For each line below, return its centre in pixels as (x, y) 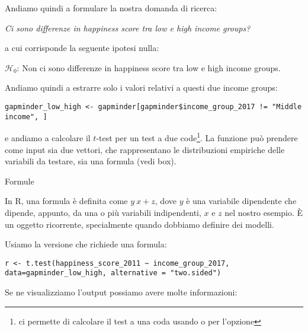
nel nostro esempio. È (264, 212)
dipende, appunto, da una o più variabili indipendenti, (103, 212)
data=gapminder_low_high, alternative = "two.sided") (113, 273)
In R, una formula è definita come (66, 201)
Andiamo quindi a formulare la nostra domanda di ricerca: (111, 8)
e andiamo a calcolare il (48, 137)
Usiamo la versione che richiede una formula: (86, 244)
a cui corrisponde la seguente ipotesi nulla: (82, 48)
